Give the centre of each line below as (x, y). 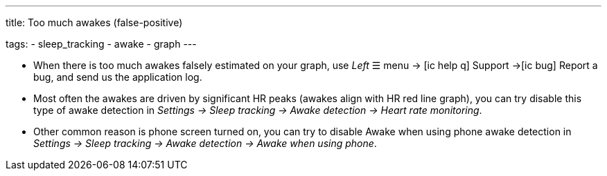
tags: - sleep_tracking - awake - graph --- (101, 44)
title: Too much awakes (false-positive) (94, 22)
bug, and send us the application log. (118, 77)
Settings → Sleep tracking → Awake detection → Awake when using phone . (205, 143)
